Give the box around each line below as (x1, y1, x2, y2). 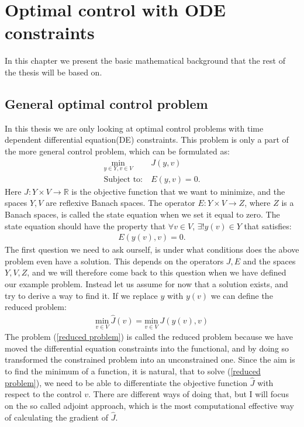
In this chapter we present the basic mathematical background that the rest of (5, 54, 285, 67)
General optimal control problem (5, 94, 208, 112)
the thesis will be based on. (5, 66, 102, 78)
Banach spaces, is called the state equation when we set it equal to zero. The (5, 208, 280, 220)
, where (244, 197, 271, 209)
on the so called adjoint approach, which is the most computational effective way (5, 399, 294, 411)
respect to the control (5, 388, 82, 400)
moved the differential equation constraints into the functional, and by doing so (5, 342, 289, 354)
